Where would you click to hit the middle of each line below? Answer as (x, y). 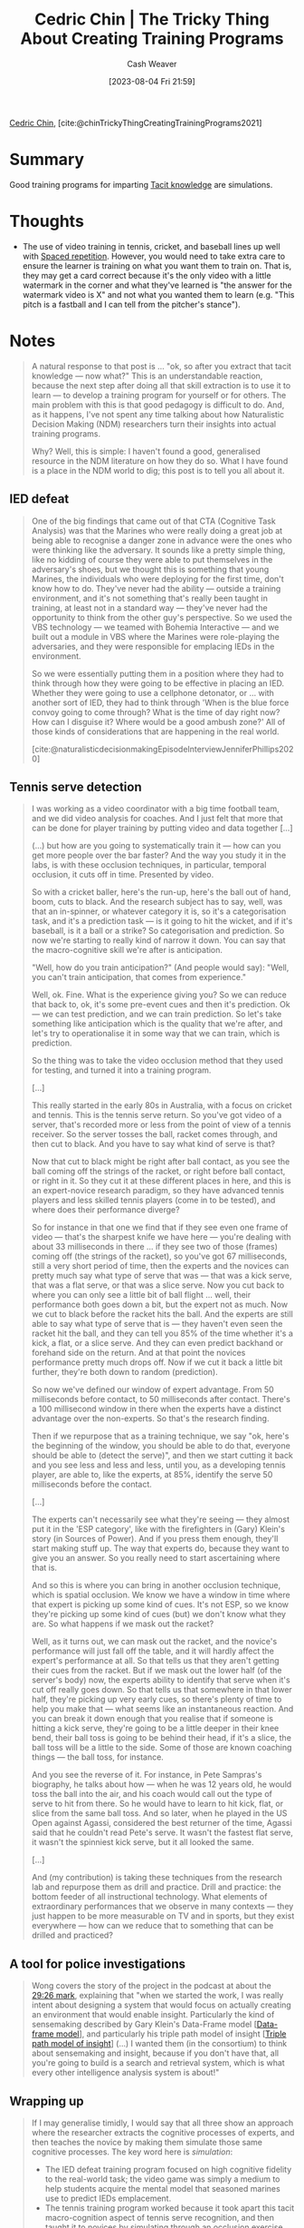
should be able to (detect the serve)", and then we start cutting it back (162, 1456)
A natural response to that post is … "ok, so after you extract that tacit (161, 366)
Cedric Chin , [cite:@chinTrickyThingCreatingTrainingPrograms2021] (136, 123)
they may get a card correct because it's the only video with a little (147, 275)
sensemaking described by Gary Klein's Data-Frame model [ (144, 2025)
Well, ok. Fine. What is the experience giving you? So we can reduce (159, 995)
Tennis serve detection (76, 786)
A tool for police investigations (98, 1963)
